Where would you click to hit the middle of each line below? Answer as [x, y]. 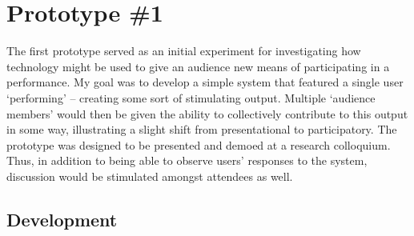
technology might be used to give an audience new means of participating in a [198, 66]
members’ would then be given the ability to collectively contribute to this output [207, 113]
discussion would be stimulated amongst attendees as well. [150, 176]
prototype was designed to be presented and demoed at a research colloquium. [199, 144]
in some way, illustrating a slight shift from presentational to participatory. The [202, 129]
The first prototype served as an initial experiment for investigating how [184, 51]
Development [62, 219]
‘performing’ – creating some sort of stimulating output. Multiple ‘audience [191, 97]
